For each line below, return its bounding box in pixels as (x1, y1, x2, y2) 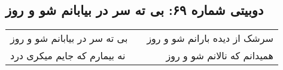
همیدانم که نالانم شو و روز (166, 48, 274, 63)
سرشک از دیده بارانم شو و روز (147, 31, 274, 45)
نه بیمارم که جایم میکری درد (10, 48, 126, 63)
